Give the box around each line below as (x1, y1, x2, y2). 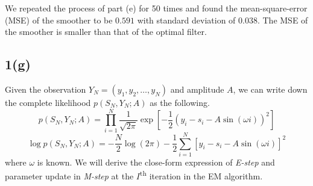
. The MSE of (257, 13, 308, 26)
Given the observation (5, 82, 86, 95)
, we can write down (233, 82, 308, 95)
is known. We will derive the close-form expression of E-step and (37, 155, 275, 168)
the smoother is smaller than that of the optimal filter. (5, 25, 207, 38)
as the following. (150, 96, 210, 108)
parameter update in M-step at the (5, 170, 134, 182)
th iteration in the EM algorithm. (139, 168, 263, 182)
